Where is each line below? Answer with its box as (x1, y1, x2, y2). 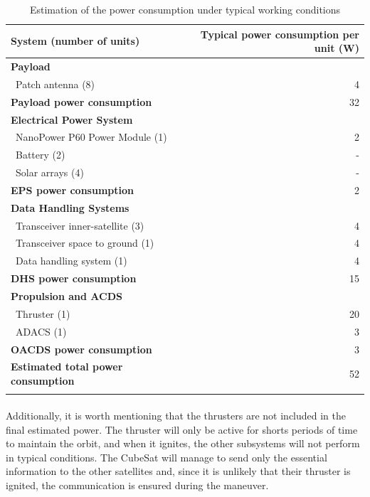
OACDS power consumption (11, 341, 152, 356)
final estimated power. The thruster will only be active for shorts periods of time (6, 422, 358, 437)
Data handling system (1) (15, 253, 127, 268)
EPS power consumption (11, 182, 134, 197)
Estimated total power (11, 359, 123, 374)
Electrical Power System (11, 112, 133, 127)
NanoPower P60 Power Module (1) (15, 129, 167, 144)
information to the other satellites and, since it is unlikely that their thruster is (6, 464, 351, 479)
